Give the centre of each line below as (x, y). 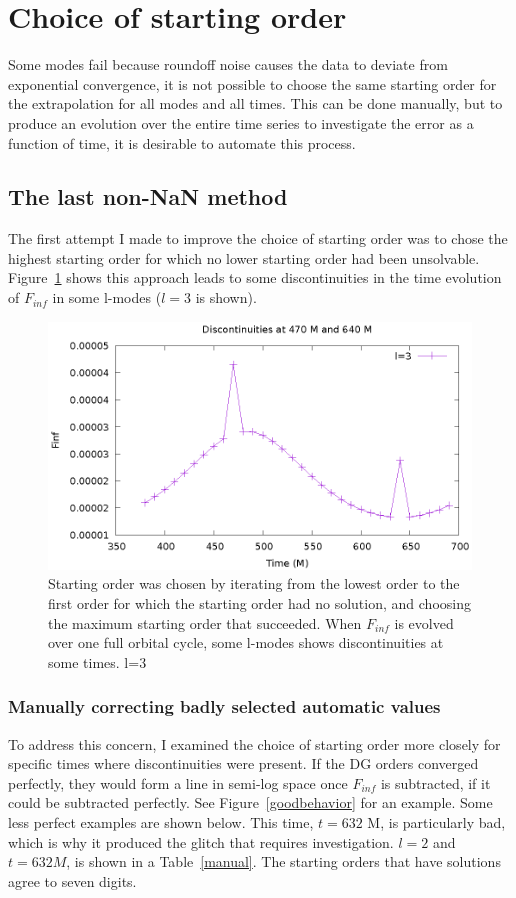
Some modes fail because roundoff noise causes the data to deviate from (228, 64)
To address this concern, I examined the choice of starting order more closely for (254, 743)
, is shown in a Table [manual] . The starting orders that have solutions (283, 861)
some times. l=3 (97, 661)
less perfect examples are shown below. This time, (161, 822)
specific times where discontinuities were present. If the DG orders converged (243, 763)
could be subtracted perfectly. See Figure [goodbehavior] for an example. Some (250, 802)
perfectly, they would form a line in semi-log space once (178, 782)
